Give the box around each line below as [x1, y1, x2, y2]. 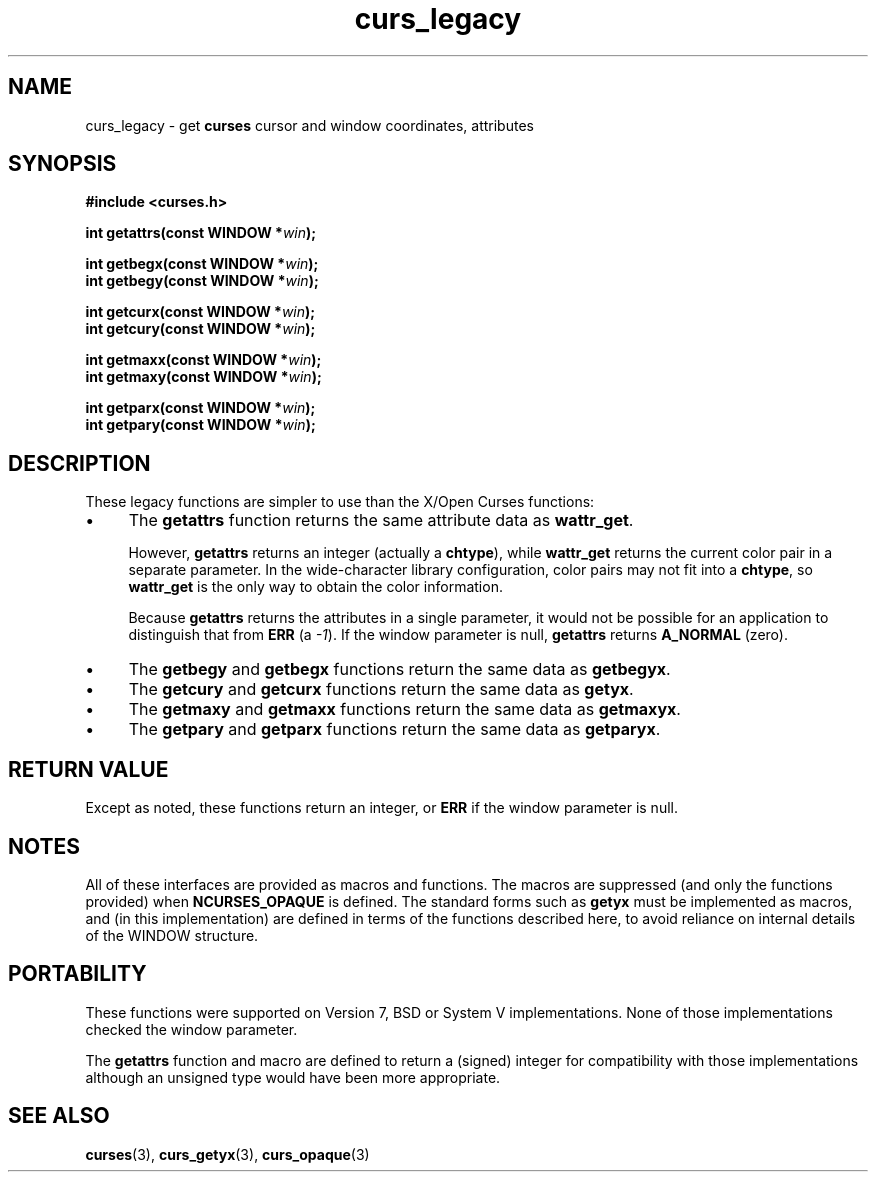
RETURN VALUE [8, 756, 169, 782]
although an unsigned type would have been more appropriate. [85, 1068, 501, 1086]
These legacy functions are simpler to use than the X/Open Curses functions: [85, 493, 595, 511]
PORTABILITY [8, 961, 147, 987]
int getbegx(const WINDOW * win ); [85, 255, 319, 273]
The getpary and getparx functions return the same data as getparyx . [128, 719, 661, 740]
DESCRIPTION [8, 450, 151, 476]
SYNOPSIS [8, 151, 117, 177]
